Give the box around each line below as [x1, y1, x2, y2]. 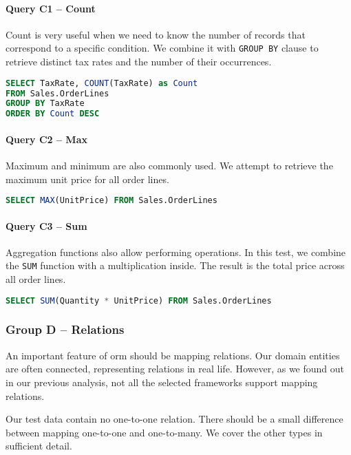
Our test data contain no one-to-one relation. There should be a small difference [6, 412, 343, 426]
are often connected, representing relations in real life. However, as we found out [6, 361, 344, 376]
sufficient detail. [6, 438, 72, 453]
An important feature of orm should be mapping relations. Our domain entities [6, 348, 340, 362]
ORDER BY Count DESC [6, 109, 100, 119]
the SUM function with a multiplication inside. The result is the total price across [6, 258, 345, 273]
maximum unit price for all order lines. [6, 171, 169, 186]
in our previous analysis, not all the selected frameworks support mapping [6, 374, 318, 389]
